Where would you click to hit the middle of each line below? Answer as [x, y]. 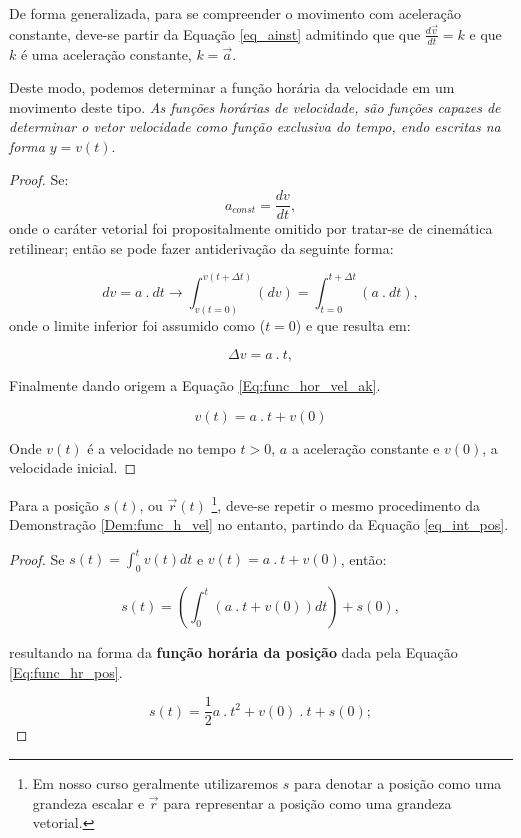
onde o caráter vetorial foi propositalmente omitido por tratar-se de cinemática [251, 228]
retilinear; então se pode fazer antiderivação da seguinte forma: [201, 247]
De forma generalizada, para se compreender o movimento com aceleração [235, 13]
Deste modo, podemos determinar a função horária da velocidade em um [232, 87]
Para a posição [54, 504]
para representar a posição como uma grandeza [307, 802]
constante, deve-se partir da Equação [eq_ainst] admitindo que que [215, 33]
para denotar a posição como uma [397, 782]
